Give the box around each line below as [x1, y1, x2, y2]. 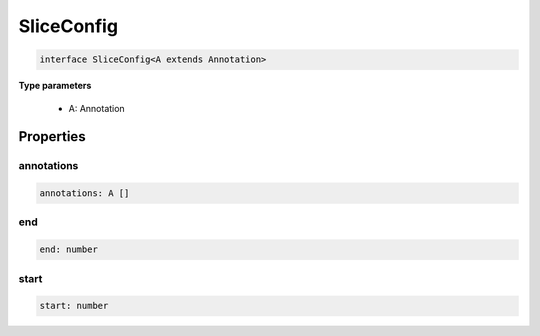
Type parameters [18, 80, 92, 92]
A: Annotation [68, 102, 125, 114]
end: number [39, 244, 99, 255]
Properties [18, 128, 86, 145]
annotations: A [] [39, 188, 130, 199]
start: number [39, 300, 109, 312]
